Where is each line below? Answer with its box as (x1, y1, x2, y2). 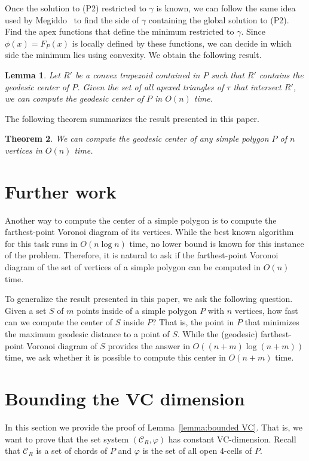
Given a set (5, 304, 47, 316)
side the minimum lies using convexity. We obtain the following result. (5, 48, 262, 61)
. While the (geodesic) (177, 328, 258, 340)
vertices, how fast (234, 304, 298, 316)
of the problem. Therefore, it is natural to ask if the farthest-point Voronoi (5, 249, 279, 261)
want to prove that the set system (5, 432, 129, 445)
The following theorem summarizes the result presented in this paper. (5, 112, 260, 124)
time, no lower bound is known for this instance (129, 237, 304, 249)
